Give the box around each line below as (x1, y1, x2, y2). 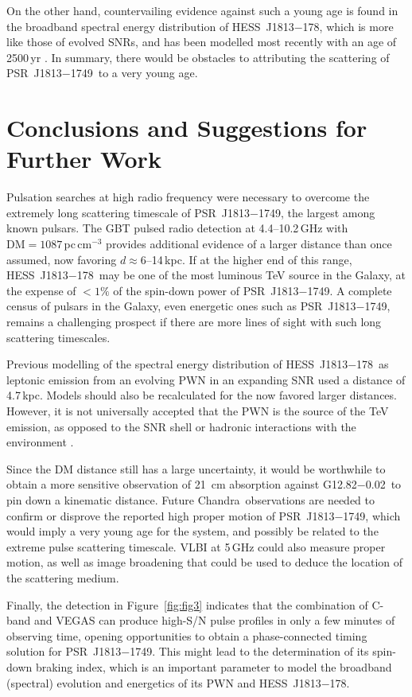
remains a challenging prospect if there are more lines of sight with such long (6, 313, 382, 330)
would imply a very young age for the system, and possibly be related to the (6, 523, 379, 539)
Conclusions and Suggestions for (6, 111, 367, 144)
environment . (6, 434, 74, 450)
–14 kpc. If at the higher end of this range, (146, 251, 352, 267)
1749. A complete (307, 282, 392, 298)
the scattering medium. (6, 569, 119, 586)
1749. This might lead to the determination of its (130, 643, 369, 660)
